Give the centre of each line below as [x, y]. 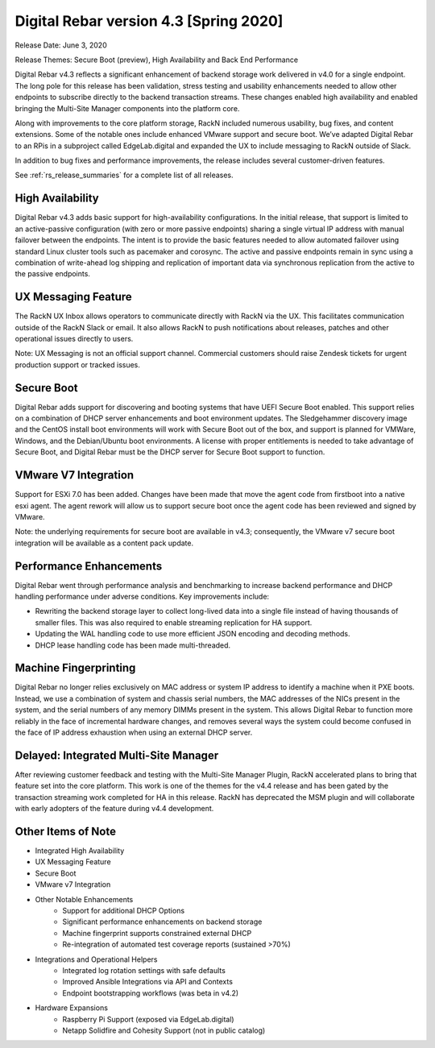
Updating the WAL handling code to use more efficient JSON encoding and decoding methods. [193, 634]
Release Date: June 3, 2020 [61, 45]
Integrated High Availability [80, 851]
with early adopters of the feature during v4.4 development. [114, 809]
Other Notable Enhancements [84, 899]
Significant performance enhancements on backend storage [162, 922]
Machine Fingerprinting [75, 668]
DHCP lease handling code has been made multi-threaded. [133, 645]
